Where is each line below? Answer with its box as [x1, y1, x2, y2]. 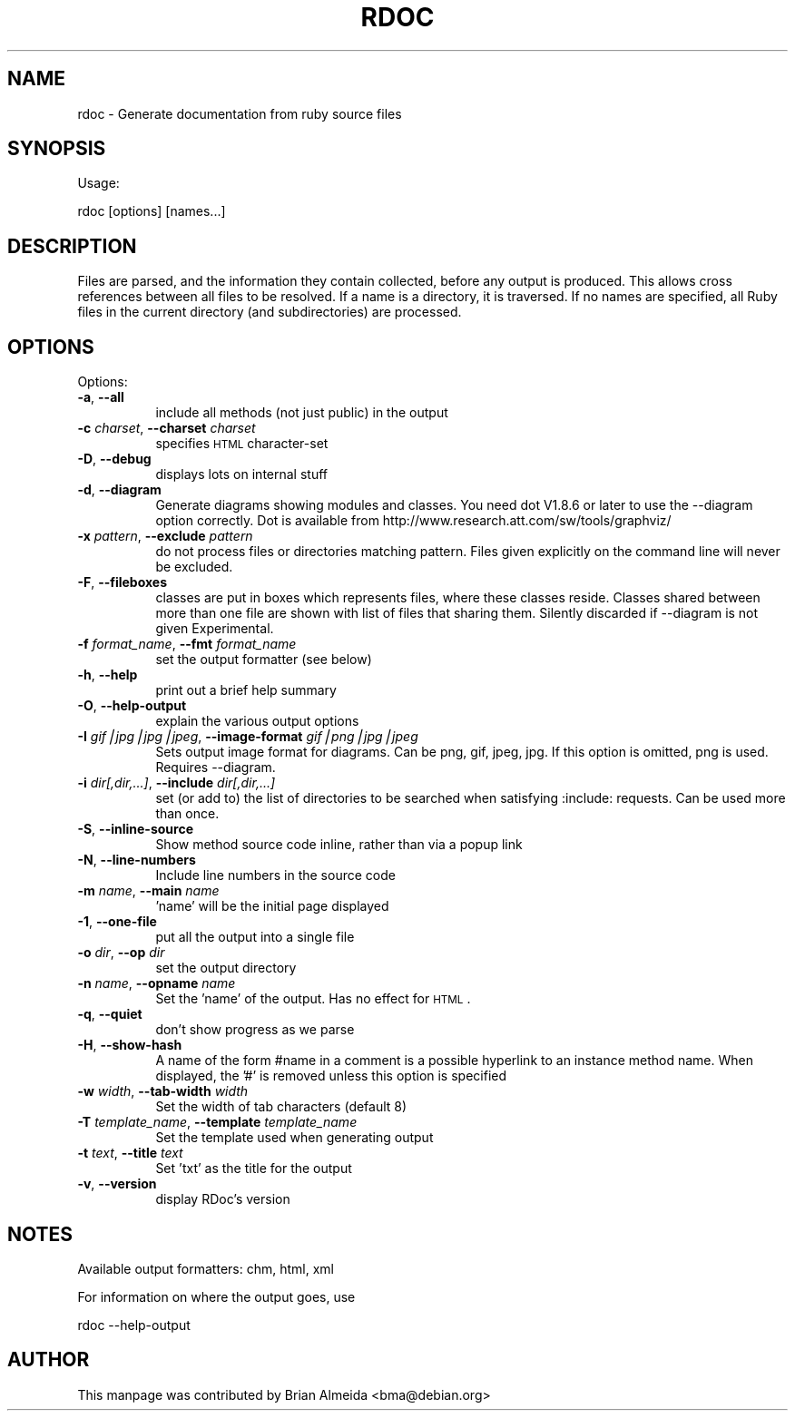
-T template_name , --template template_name [77, 1114, 358, 1130]
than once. [155, 806, 220, 822]
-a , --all [77, 389, 124, 406]
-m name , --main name [77, 883, 220, 899]
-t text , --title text [77, 1145, 183, 1161]
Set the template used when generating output [155, 1130, 434, 1146]
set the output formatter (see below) [155, 651, 372, 668]
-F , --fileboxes [77, 574, 168, 591]
